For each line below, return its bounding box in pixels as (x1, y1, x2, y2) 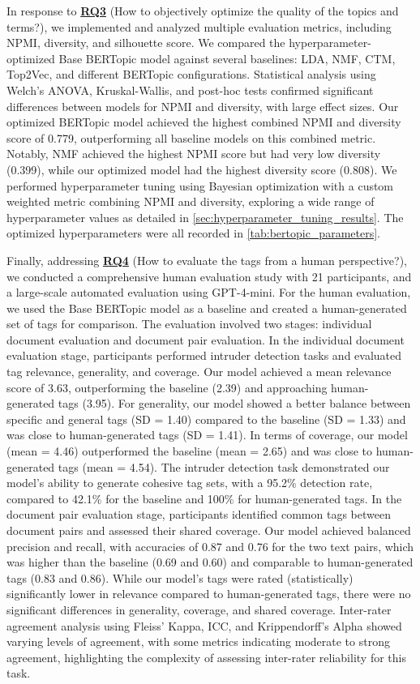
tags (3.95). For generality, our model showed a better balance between (58, 395, 411, 412)
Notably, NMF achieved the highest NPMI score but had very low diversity (6, 145, 381, 162)
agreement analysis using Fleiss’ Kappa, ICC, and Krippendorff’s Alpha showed (6, 617, 402, 634)
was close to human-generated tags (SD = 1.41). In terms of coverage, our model (6, 426, 408, 443)
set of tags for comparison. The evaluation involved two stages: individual (6, 315, 372, 332)
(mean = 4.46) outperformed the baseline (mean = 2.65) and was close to (6, 442, 372, 460)
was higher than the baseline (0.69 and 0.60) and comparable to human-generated (6, 554, 414, 571)
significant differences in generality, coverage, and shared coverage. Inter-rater (6, 601, 392, 618)
